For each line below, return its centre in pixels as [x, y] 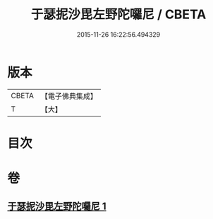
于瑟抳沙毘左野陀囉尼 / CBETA [118, 14]
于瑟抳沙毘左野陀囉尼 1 [57, 207]
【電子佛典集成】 [69, 96]
